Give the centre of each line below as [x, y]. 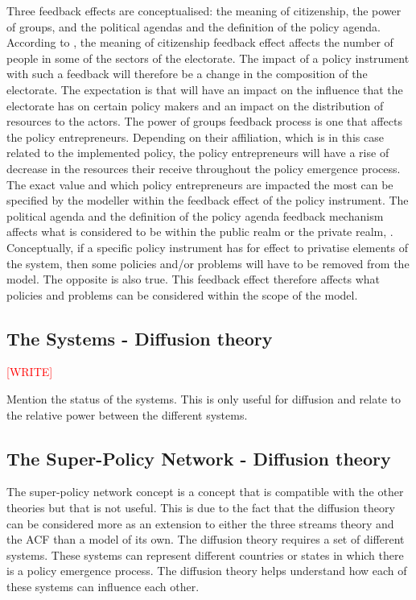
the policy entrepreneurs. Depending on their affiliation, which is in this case [195, 137]
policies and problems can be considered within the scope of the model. [182, 294]
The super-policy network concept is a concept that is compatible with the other [205, 492]
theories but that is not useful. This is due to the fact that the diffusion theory [201, 508]
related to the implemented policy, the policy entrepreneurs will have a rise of [198, 153]
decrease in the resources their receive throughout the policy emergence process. [204, 168]
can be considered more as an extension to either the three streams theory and [200, 523]
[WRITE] [30, 372]
